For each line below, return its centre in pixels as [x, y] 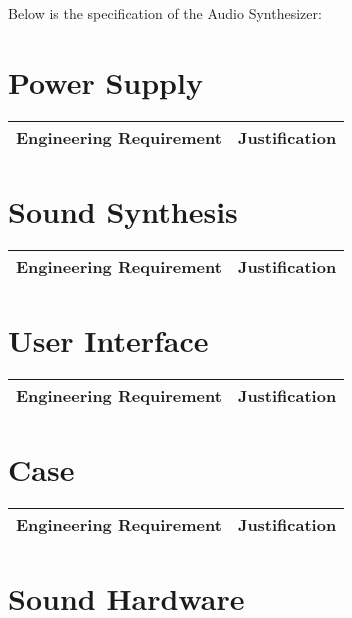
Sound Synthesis [123, 210]
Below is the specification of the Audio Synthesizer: [165, 13]
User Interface [108, 340]
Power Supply [105, 81]
